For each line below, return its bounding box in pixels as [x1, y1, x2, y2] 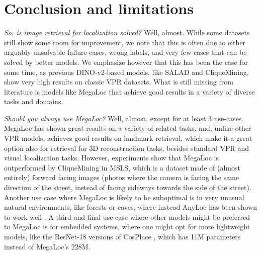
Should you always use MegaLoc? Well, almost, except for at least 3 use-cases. [4, 113, 244, 123]
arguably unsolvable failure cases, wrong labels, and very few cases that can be [4, 47, 247, 57]
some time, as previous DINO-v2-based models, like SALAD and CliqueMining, [4, 66, 249, 77]
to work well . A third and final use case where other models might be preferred [4, 211, 250, 222]
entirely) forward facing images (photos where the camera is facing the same [4, 172, 239, 183]
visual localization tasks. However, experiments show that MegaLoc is [4, 152, 219, 163]
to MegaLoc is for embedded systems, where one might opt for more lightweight [4, 221, 250, 232]
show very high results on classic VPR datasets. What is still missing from [4, 76, 233, 87]
